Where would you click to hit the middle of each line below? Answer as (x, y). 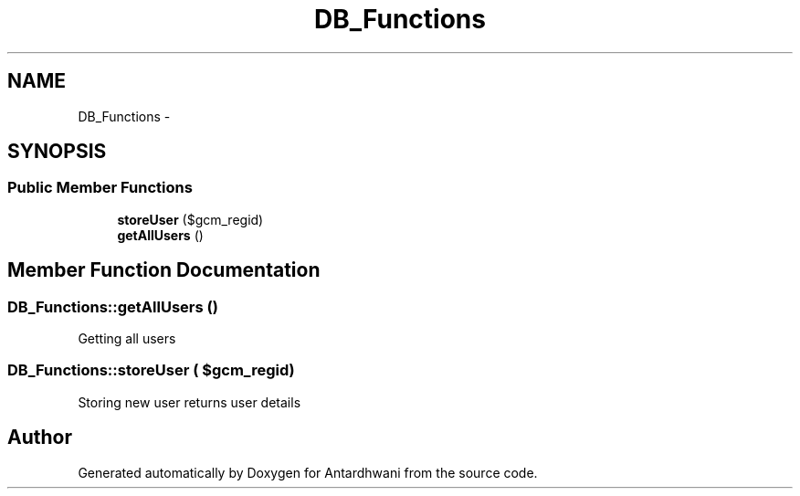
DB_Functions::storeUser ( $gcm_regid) (151, 370)
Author (40, 438)
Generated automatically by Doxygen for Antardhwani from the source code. (308, 472)
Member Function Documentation (164, 270)
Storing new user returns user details (189, 402)
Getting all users (127, 339)
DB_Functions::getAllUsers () (113, 306)
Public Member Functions (100, 188)
